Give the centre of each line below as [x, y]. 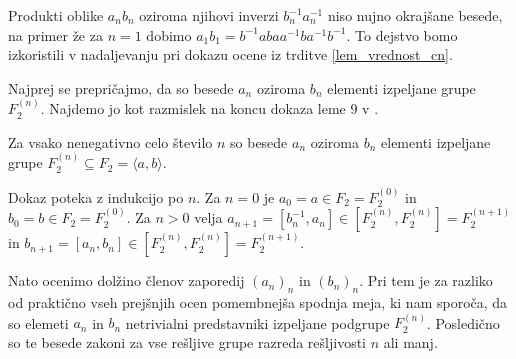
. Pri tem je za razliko [426, 280]
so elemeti [38, 322]
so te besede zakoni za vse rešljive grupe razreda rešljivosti [187, 341]
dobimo [169, 34]
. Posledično [463, 322]
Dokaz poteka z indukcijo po [96, 196]
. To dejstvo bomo [402, 34]
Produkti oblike [56, 15]
